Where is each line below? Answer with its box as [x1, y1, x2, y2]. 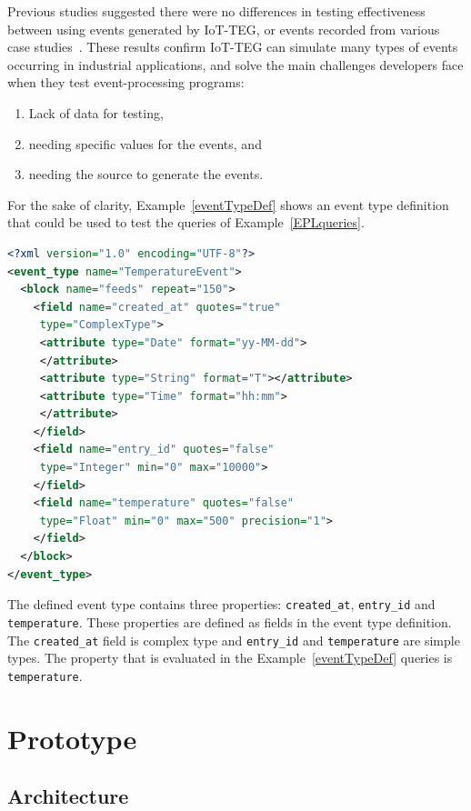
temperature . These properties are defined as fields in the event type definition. [7, 612, 452, 631]
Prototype [7, 719, 137, 756]
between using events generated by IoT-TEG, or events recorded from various [7, 19, 440, 38]
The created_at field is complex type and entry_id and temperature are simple [7, 630, 460, 649]
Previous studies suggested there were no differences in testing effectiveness [7, 2, 426, 20]
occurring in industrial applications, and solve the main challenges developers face [7, 55, 464, 74]
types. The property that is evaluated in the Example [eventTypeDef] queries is [7, 648, 453, 667]
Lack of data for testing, [28, 103, 164, 122]
